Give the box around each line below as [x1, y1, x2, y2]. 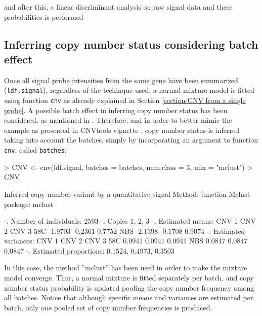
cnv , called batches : [4, 145, 67, 155]
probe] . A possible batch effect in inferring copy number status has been [4, 104, 228, 115]
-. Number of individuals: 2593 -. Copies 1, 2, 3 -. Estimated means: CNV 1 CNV [4, 216, 256, 226]
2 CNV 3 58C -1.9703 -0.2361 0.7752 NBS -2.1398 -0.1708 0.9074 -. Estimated [4, 225, 245, 236]
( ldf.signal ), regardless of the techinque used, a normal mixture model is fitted [4, 85, 254, 95]
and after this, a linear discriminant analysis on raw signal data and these [4, 2, 233, 12]
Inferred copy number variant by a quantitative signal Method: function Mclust [4, 188, 250, 199]
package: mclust [4, 198, 54, 209]
